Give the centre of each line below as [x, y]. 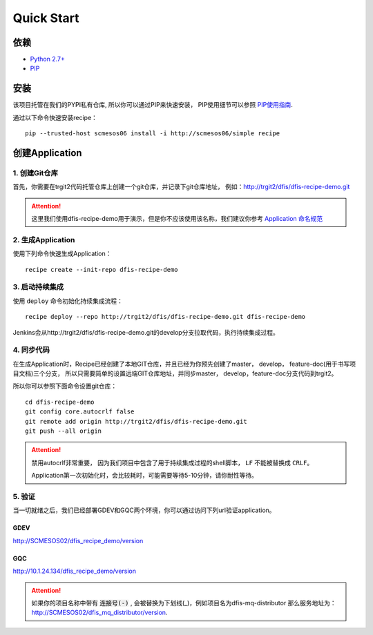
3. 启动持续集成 [38, 287]
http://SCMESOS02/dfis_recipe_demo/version [78, 540]
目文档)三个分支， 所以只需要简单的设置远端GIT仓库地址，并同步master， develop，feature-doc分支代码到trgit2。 [175, 373]
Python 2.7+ [48, 59]
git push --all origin [64, 431]
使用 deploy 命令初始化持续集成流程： [68, 301]
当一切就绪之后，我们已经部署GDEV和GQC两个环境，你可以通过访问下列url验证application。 [144, 510]
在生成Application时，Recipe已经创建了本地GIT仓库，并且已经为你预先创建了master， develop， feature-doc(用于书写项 [184, 364]
